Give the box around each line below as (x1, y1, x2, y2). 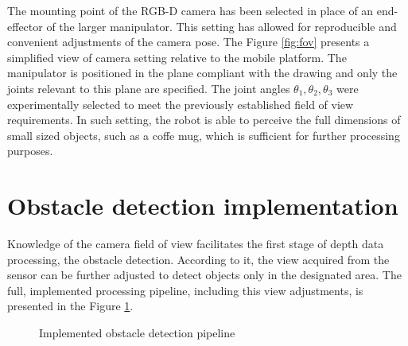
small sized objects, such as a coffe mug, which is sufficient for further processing (7, 126, 400, 143)
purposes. (7, 142, 53, 159)
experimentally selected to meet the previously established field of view (7, 95, 354, 112)
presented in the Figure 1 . (7, 297, 134, 314)
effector (7, 17, 43, 34)
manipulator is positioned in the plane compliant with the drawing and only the (7, 64, 398, 81)
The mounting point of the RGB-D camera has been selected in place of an (7, 2, 374, 18)
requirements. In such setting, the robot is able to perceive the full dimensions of (7, 111, 401, 128)
